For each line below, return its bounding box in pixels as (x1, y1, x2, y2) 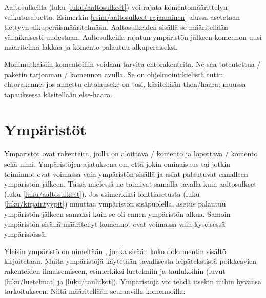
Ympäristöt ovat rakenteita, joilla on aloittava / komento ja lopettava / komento (4, 148, 258, 159)
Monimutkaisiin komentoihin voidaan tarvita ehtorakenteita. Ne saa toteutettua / (4, 58, 261, 69)
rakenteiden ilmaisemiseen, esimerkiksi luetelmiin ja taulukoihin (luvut (4, 266, 226, 276)
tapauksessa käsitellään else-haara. (4, 88, 113, 99)
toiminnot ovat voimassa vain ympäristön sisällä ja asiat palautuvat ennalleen (4, 168, 248, 179)
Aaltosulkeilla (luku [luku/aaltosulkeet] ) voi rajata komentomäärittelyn (4, 2, 228, 12)
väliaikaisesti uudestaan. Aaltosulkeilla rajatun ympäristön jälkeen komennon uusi (4, 31, 262, 42)
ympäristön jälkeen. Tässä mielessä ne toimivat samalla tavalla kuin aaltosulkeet (4, 178, 257, 189)
